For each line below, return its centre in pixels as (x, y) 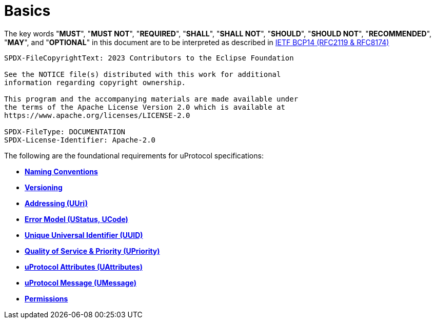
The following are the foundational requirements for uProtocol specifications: (134, 155)
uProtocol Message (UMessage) (81, 282)
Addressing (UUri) (56, 203)
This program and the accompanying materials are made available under (151, 99)
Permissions (46, 298)
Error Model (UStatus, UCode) (76, 219)
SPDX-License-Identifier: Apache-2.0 (80, 140)
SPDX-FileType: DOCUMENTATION (65, 132)
